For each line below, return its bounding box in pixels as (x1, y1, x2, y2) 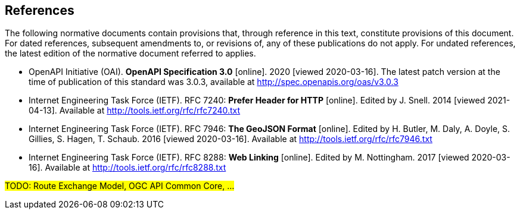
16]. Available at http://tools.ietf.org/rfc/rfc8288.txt (29, 162, 226, 173)
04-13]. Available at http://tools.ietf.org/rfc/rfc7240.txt (29, 105, 241, 116)
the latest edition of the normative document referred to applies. (5, 48, 256, 59)
